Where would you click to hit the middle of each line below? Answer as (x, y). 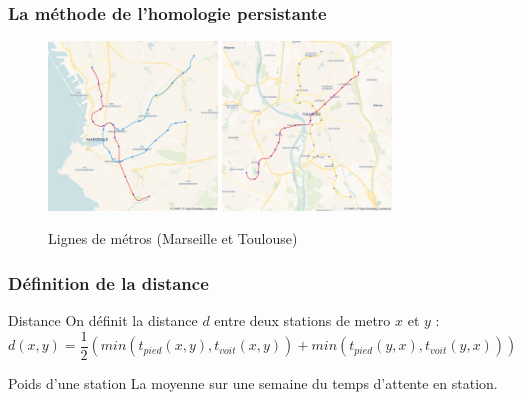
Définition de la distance (108, 282)
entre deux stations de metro (302, 320)
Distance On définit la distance (103, 320)
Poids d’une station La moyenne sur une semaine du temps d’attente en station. (253, 382)
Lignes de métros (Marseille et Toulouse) (173, 238)
